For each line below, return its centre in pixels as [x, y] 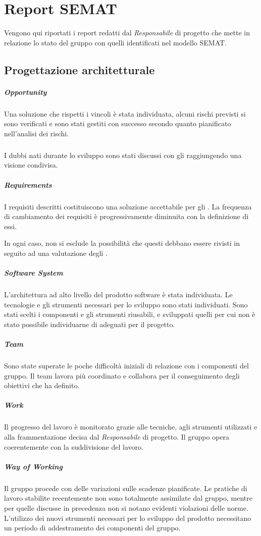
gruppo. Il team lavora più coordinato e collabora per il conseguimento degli [122, 375]
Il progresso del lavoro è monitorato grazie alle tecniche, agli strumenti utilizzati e [131, 427]
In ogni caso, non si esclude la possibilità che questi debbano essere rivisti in [122, 243]
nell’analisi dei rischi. [37, 133]
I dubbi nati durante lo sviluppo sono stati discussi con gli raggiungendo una [123, 155]
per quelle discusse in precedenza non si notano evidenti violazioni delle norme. [126, 507]
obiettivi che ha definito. [42, 385]
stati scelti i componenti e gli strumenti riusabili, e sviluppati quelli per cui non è [130, 314]
